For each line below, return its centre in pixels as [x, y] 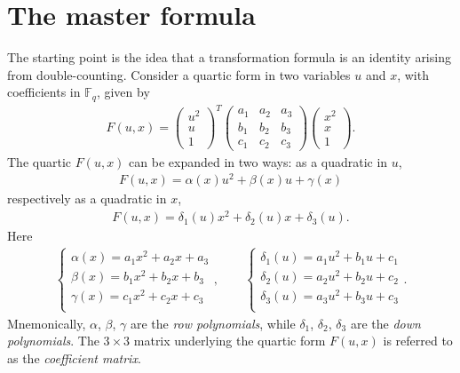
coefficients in [44, 92]
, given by [123, 92]
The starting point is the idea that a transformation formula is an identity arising [229, 57]
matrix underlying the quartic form [230, 341]
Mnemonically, [47, 323]
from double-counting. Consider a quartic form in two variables [179, 74]
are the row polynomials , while [213, 323]
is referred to [418, 341]
